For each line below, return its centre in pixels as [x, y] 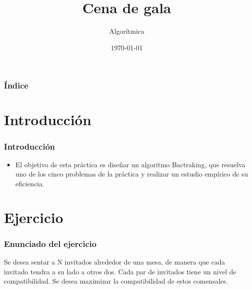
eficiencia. [30, 184]
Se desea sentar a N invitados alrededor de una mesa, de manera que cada [115, 262]
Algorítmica [127, 31]
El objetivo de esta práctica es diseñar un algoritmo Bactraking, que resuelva [130, 164]
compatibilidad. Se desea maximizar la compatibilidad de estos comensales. [116, 281]
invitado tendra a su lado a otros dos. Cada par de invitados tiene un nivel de [120, 271]
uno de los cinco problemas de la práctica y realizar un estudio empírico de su [132, 174]
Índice [16, 85]
